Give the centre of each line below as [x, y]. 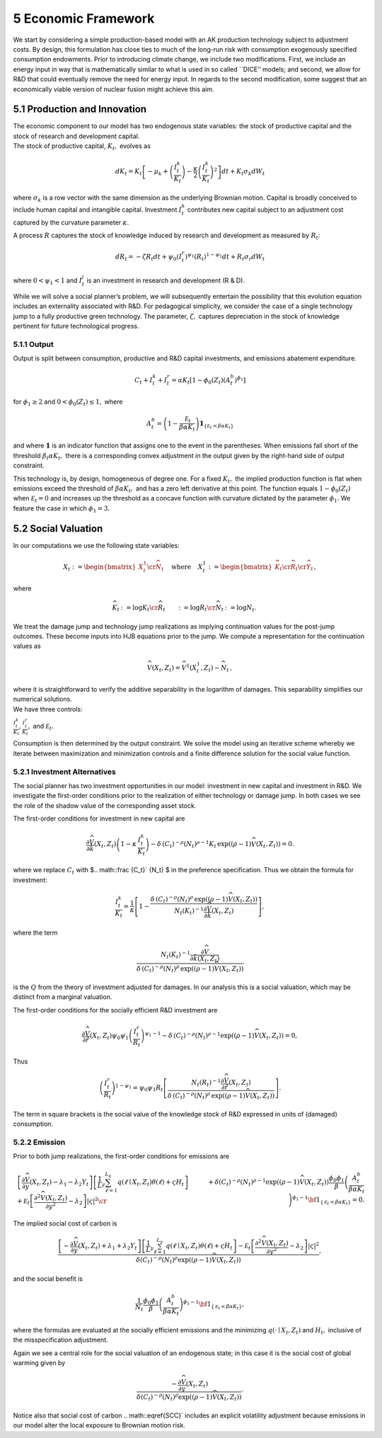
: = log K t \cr [139, 609]
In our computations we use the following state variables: [96, 545]
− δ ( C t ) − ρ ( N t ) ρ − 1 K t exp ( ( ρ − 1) [201, 844]
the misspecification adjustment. [61, 1340]
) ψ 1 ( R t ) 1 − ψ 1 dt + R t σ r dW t [225, 257]
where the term [35, 932]
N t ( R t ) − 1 [206, 1083]
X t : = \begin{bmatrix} [99, 568]
